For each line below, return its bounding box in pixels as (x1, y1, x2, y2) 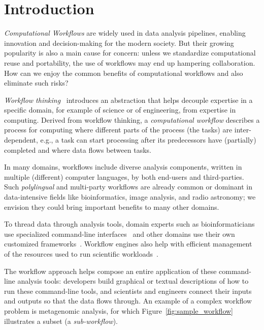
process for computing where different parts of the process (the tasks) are (4, 124, 233, 135)
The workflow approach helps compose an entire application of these (4, 265, 217, 276)
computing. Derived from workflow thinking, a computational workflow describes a (4, 114, 260, 125)
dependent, (4, 134, 38, 145)
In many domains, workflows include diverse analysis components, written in (4, 161, 242, 172)
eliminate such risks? (4, 77, 69, 88)
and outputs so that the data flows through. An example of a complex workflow (4, 295, 252, 306)
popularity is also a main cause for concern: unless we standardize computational (4, 47, 256, 58)
